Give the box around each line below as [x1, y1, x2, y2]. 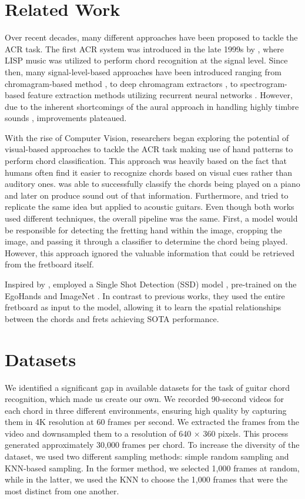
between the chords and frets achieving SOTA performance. [5, 312, 219, 324]
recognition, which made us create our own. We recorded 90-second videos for [5, 393, 284, 405]
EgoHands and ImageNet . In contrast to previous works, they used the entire [5, 289, 285, 302]
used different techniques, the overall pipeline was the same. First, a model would [5, 212, 298, 225]
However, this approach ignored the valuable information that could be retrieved [5, 246, 295, 259]
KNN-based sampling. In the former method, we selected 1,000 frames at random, [5, 461, 300, 474]
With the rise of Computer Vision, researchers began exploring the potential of [5, 131, 289, 143]
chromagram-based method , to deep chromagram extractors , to [5, 77, 238, 89]
